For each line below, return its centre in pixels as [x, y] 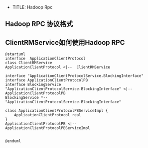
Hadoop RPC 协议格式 [39, 24]
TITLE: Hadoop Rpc [32, 7]
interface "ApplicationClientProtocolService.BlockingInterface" [74, 76]
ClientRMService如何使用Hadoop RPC [65, 42]
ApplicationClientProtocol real [48, 115]
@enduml [13, 141]
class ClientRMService [29, 63]
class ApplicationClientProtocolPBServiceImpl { [57, 111]
